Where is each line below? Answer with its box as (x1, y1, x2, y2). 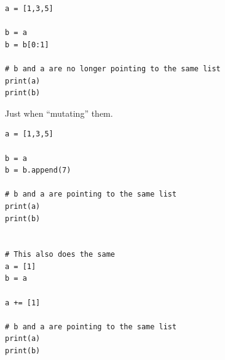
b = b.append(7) (5, 166, 71, 175)
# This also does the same (5, 250, 115, 259)
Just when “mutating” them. (5, 106, 113, 119)
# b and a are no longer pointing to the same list (5, 64, 221, 73)
